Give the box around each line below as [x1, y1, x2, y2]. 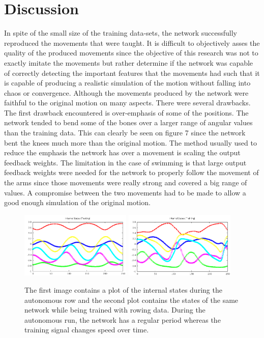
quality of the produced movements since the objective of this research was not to [4, 47, 258, 58]
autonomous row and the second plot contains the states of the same [24, 294, 239, 305]
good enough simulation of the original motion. [4, 197, 151, 208]
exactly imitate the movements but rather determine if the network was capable [4, 57, 253, 68]
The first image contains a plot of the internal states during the [24, 284, 222, 295]
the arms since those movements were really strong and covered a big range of [4, 177, 247, 188]
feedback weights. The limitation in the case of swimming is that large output [4, 157, 247, 167]
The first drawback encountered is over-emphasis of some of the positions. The [4, 107, 249, 118]
